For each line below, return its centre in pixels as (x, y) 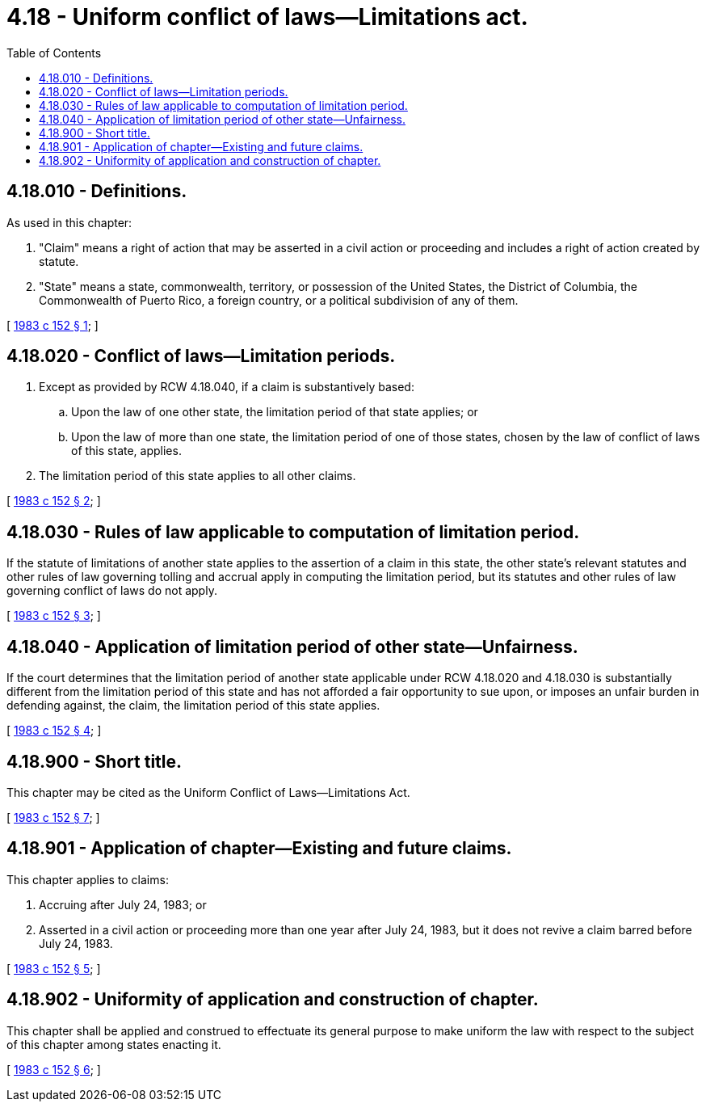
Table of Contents (54, 53)
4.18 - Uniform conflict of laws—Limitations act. (267, 17)
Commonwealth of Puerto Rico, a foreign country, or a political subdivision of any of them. (279, 300)
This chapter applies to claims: (88, 879)
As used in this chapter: (69, 222)
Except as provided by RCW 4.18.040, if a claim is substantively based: (227, 387)
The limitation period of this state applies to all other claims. (198, 476)
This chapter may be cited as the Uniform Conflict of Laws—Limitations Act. (208, 792)
